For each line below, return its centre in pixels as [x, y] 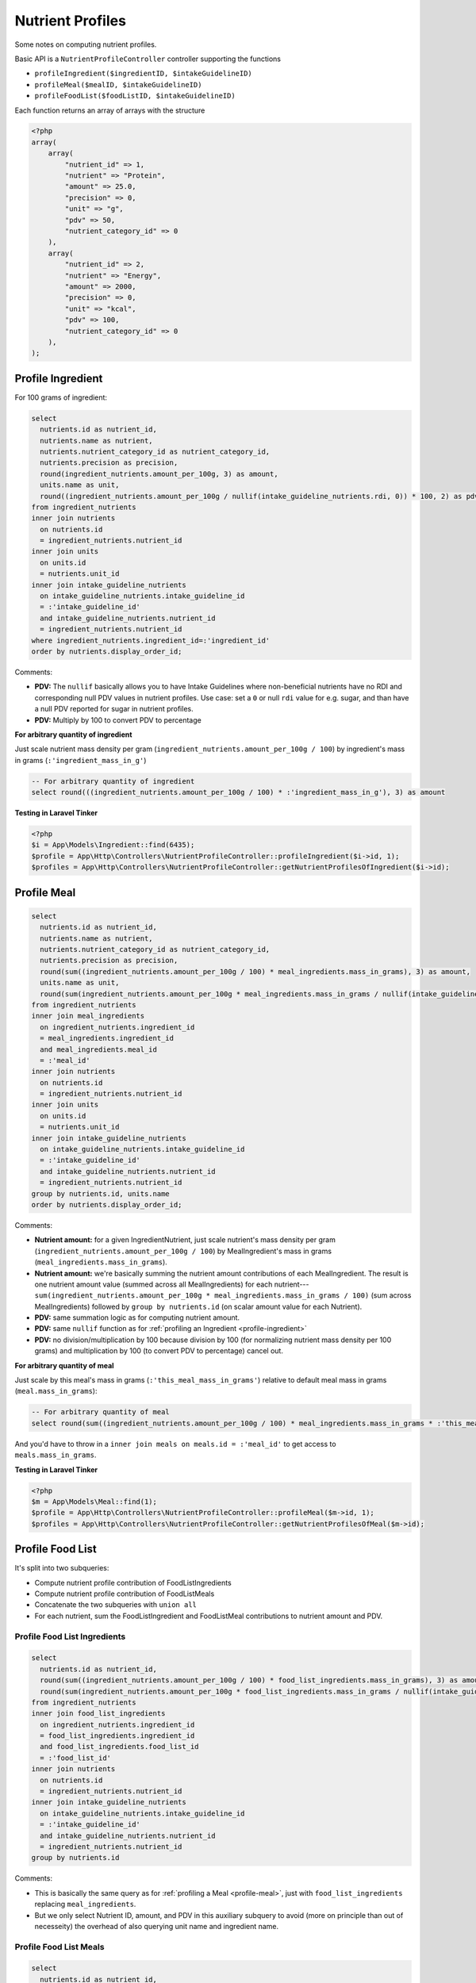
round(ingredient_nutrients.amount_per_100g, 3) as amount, [159, 474]
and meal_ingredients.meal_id [99, 1049]
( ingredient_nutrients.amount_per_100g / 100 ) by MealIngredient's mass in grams [183, 1251]
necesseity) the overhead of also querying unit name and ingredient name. [157, 1926]
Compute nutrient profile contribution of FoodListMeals [125, 1594]
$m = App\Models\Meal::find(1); [94, 1502]
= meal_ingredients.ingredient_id [107, 1038]
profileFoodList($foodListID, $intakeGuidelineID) [135, 96]
